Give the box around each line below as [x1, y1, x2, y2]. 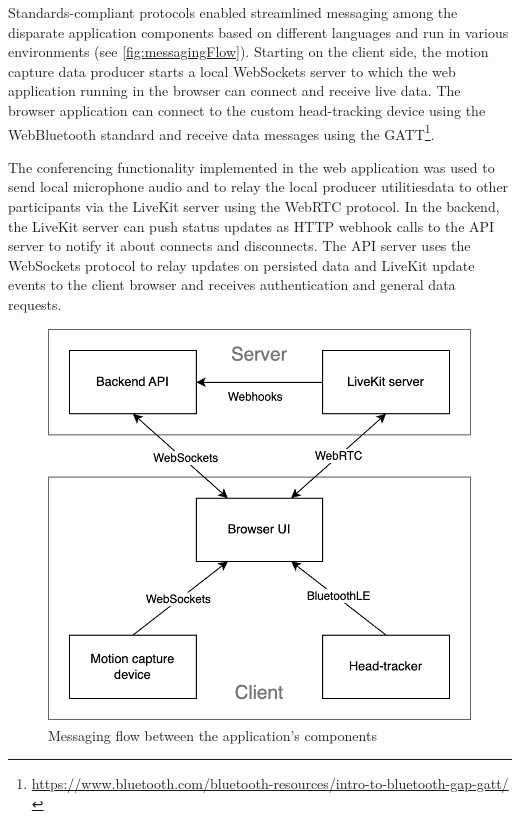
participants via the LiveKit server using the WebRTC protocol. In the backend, [8, 196, 500, 216]
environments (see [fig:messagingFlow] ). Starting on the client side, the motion [8, 41, 489, 62]
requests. [8, 293, 62, 314]
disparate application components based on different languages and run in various [8, 21, 509, 42]
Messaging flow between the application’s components [48, 724, 377, 745]
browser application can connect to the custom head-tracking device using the [8, 99, 486, 120]
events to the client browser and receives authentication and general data [8, 274, 456, 295]
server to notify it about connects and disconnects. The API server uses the [8, 235, 471, 256]
